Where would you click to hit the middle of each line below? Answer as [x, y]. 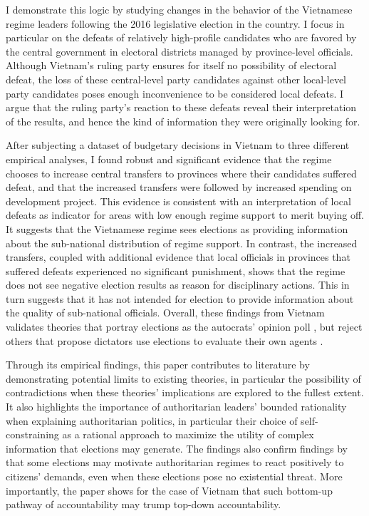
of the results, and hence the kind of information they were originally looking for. [183, 121]
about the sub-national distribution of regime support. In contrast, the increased [182, 243]
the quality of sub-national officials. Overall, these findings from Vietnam [165, 313]
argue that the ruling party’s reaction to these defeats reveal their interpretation [181, 107]
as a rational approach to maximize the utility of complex [188, 434]
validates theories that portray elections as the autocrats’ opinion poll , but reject [184, 327]
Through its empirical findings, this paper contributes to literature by [158, 365]
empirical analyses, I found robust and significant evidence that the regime [169, 159]
